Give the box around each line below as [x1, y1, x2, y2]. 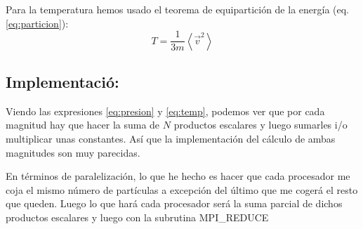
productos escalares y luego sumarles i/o [173, 117, 348, 132]
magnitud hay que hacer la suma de [6, 117, 160, 132]
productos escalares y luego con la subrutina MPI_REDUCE [6, 210, 269, 225]
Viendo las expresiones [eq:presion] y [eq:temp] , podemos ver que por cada [6, 103, 325, 118]
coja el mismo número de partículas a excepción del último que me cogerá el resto [6, 182, 358, 197]
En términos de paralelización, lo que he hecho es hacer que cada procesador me [6, 169, 350, 183]
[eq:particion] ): [6, 15, 69, 30]
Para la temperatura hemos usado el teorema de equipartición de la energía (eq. [6, 2, 350, 16]
